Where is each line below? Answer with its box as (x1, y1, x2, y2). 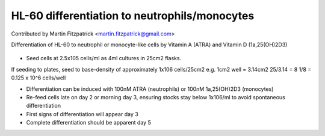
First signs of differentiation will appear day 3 (26, 110, 138, 117)
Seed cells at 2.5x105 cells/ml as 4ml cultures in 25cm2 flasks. (26, 55, 182, 62)
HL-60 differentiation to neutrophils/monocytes (11, 9, 255, 22)
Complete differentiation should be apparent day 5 (26, 119, 152, 126)
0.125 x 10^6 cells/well (11, 74, 66, 81)
